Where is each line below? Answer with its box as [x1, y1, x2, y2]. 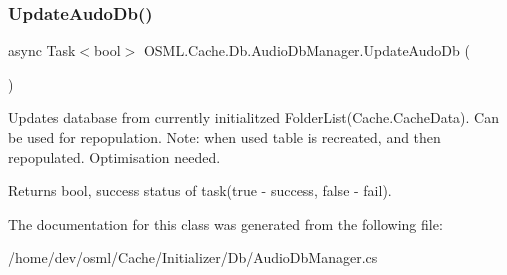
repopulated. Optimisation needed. [8, 146, 221, 167]
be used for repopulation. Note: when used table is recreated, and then [8, 127, 441, 147]
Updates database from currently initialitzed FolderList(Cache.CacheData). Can [8, 107, 499, 128]
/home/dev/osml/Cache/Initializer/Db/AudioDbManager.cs [8, 247, 378, 268]
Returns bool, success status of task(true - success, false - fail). [8, 180, 392, 201]
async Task [8, 40, 76, 61]
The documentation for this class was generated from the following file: [8, 213, 443, 234]
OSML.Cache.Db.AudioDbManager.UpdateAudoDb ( [143, 40, 470, 61]
